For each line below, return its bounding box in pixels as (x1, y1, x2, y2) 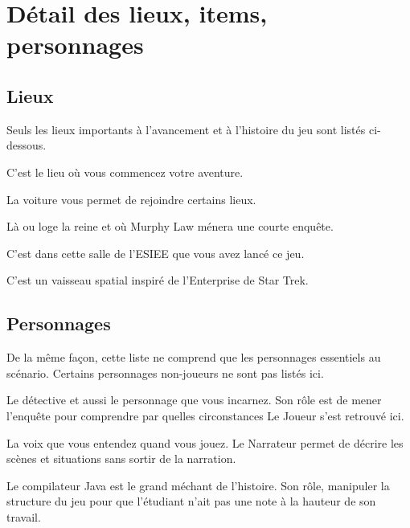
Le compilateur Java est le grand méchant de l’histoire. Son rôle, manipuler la (6, 477, 390, 493)
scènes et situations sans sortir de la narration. (6, 450, 236, 467)
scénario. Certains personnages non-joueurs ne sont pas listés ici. (6, 364, 324, 381)
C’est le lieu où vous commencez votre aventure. (6, 163, 244, 180)
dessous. (6, 137, 47, 153)
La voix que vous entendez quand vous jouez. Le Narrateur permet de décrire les (6, 434, 404, 451)
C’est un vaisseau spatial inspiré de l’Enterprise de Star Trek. (6, 272, 309, 289)
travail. (6, 508, 41, 525)
